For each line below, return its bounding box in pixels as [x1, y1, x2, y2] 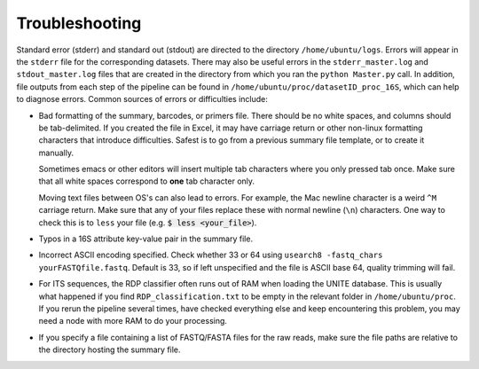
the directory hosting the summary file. [38, 344, 181, 355]
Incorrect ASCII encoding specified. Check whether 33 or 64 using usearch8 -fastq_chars [38, 249, 383, 261]
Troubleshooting [16, 13, 142, 33]
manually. [38, 147, 75, 158]
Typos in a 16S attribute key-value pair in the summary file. [38, 233, 253, 244]
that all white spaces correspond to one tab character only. [38, 176, 255, 186]
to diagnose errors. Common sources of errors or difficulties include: [16, 94, 268, 105]
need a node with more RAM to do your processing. [38, 316, 228, 326]
